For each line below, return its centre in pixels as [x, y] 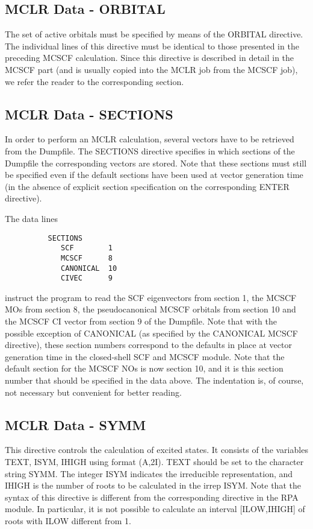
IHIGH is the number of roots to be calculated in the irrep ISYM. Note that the [153, 485]
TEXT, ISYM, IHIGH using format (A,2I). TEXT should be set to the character [154, 461]
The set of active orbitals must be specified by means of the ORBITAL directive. [154, 34]
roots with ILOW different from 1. [68, 520]
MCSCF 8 [87, 258]
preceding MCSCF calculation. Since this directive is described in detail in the [150, 58]
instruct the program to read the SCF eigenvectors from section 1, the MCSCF [151, 297]
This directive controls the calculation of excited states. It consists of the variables [156, 450]
